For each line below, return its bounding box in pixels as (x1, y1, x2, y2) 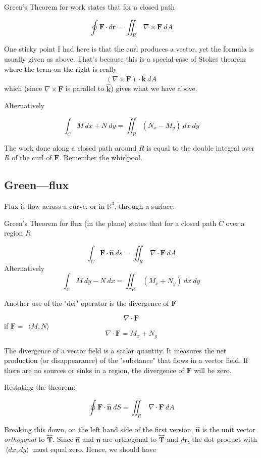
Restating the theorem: (4, 382, 76, 392)
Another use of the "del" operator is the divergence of (4, 297, 169, 308)
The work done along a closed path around (4, 142, 137, 153)
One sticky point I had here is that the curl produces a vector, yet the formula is (4, 43, 254, 54)
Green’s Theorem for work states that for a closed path (4, 2, 175, 12)
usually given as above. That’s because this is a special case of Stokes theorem (4, 53, 246, 64)
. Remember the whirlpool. (59, 152, 142, 163)
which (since (4, 83, 42, 94)
